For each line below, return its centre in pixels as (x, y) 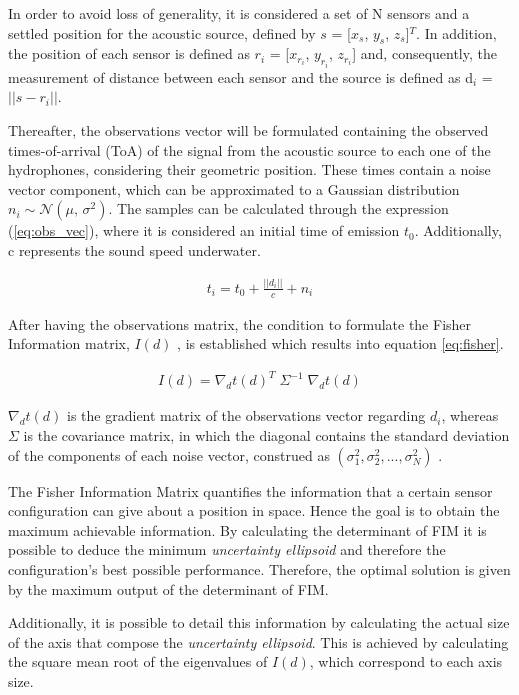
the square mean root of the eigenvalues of (138, 661)
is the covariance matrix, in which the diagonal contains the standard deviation (266, 435)
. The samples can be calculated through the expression (278, 208)
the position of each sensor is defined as (129, 53)
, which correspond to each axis (406, 661)
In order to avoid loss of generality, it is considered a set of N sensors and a (239, 13)
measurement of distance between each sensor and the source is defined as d (240, 76)
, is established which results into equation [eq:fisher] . (340, 343)
